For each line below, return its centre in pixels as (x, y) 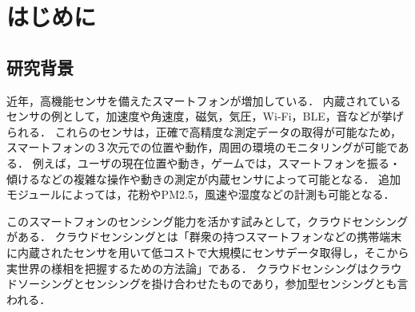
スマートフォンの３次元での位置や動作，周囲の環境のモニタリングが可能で (202, 147)
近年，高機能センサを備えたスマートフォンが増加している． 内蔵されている (204, 100)
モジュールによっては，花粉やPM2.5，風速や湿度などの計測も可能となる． (201, 194)
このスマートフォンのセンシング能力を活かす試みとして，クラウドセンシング (207, 221)
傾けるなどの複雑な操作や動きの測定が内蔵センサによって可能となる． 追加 (204, 178)
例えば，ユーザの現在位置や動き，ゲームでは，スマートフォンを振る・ (217, 162)
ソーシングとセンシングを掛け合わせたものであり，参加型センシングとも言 (213, 284)
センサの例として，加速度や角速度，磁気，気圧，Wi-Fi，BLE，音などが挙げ (205, 116)
